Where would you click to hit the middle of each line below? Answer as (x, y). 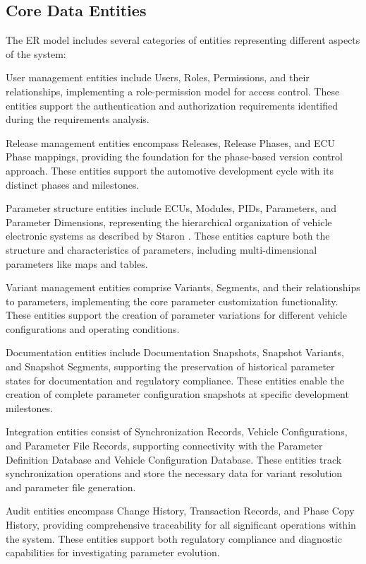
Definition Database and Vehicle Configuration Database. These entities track (174, 459)
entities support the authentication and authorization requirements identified (172, 105)
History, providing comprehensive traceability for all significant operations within (181, 525)
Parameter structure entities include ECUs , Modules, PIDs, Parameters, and (171, 208)
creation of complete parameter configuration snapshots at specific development (177, 394)
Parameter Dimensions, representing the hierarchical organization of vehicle (169, 222)
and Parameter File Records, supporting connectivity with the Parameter (164, 446)
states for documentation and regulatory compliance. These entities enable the (175, 380)
